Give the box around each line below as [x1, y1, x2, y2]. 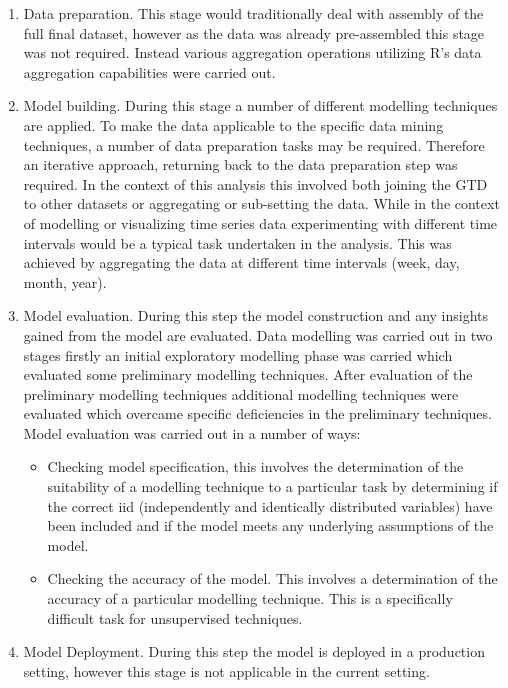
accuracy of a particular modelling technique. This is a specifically [47, 588, 453, 609]
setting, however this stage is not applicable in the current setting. [23, 660, 430, 681]
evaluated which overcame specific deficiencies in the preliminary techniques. [23, 403, 492, 424]
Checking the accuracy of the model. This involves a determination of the [47, 568, 498, 589]
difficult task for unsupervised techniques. [47, 607, 303, 628]
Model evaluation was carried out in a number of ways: [23, 422, 361, 443]
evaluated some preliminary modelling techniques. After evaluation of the [23, 364, 473, 385]
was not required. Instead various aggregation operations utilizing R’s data [23, 42, 482, 63]
